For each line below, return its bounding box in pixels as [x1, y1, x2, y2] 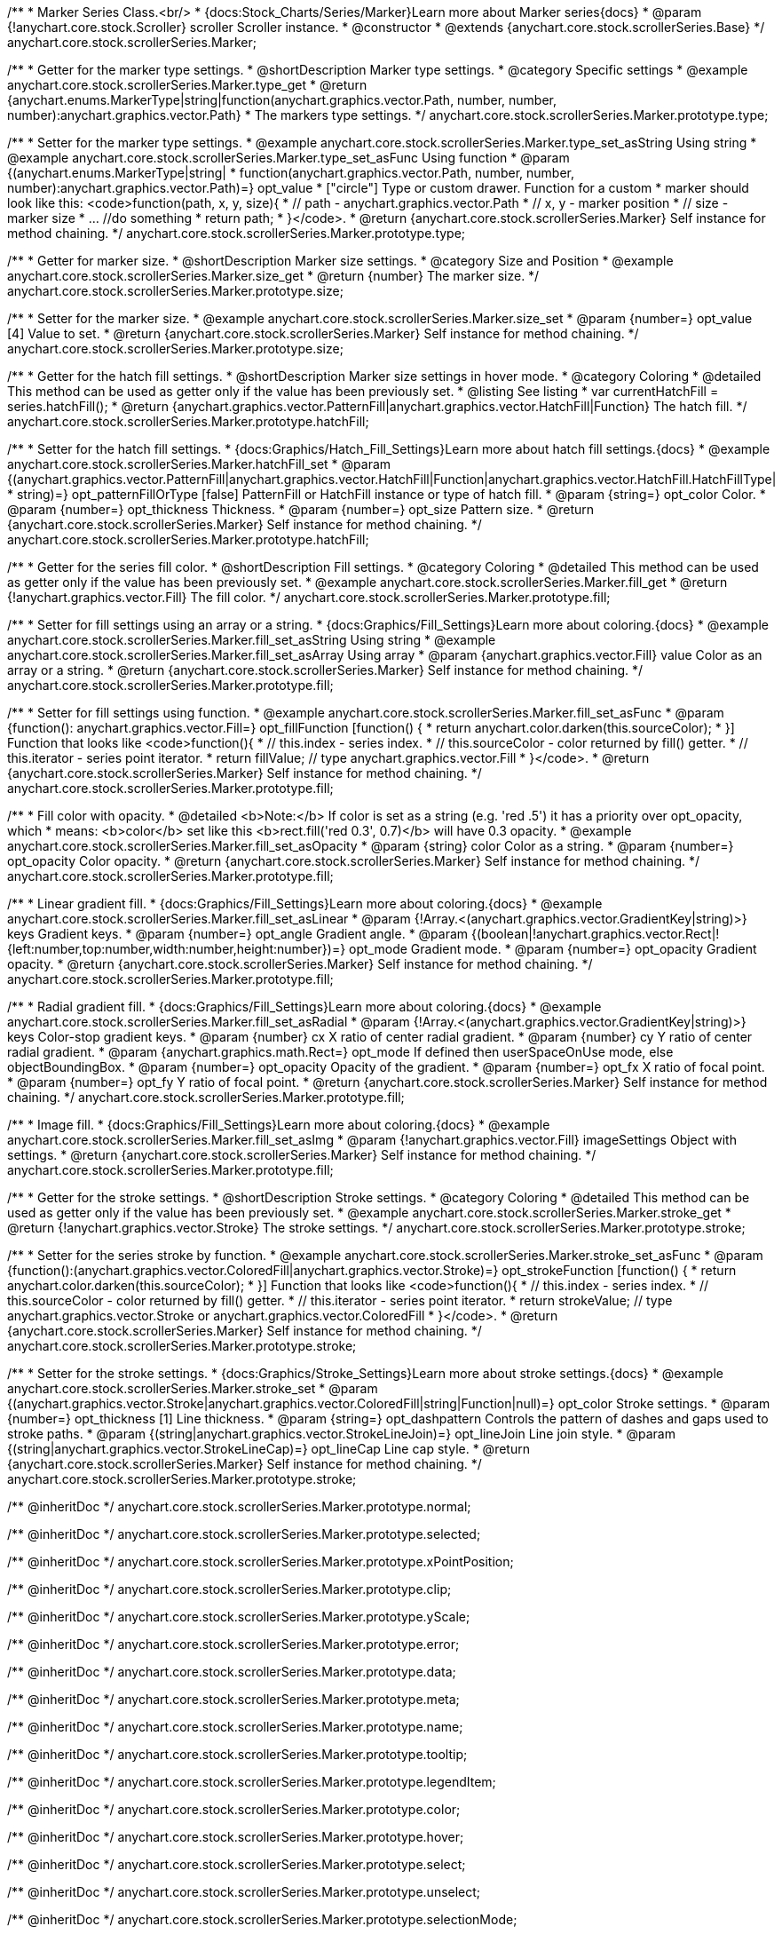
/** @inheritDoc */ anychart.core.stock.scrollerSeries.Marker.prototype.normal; [7, 1499, 471, 1514]
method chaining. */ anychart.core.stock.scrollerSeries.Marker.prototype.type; [7, 226, 466, 241]
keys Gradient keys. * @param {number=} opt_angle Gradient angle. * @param [7, 926, 469, 941]
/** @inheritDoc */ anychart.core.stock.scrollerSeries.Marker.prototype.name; [7, 1719, 463, 1734]
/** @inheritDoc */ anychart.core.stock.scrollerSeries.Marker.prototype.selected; [7, 1526, 481, 1542]
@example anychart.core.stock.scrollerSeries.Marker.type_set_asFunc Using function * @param [7, 150, 570, 165]
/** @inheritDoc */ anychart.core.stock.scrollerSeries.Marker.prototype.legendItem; [7, 1774, 496, 1789]
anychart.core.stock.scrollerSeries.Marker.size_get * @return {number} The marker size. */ [7, 268, 540, 283]
